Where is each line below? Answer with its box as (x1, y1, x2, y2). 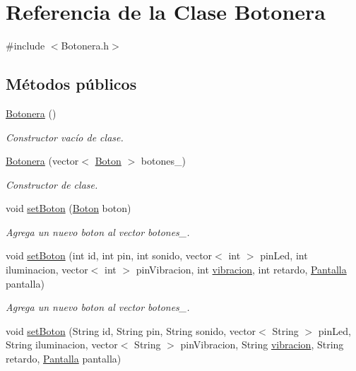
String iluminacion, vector (6, 337, 118, 352)
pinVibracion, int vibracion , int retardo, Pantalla (136, 262, 347, 277)
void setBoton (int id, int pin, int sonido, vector (6, 248, 213, 263)
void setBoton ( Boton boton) (6, 201, 131, 216)
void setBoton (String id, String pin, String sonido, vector (6, 323, 256, 338)
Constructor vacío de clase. (6, 129, 124, 144)
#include (6, 38, 45, 53)
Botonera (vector (6, 153, 79, 168)
